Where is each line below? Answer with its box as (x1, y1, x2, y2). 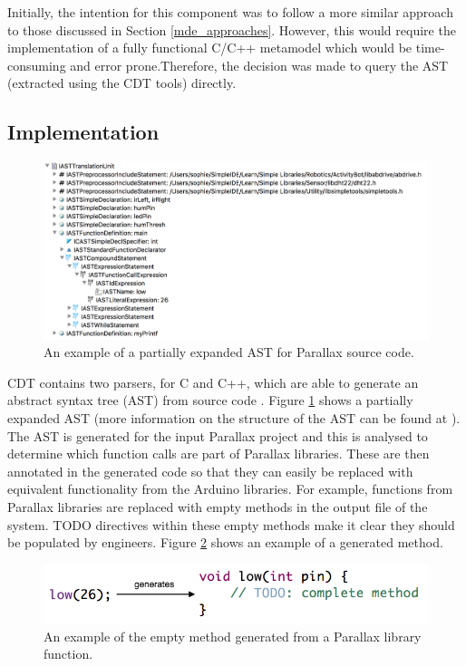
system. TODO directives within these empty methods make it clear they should (7, 515, 455, 534)
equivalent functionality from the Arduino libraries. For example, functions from (7, 479, 453, 498)
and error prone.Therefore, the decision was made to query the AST (70, 55, 449, 74)
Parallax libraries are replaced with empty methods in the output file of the (7, 497, 428, 516)
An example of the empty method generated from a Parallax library (44, 626, 422, 645)
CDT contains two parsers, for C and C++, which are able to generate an (7, 372, 419, 391)
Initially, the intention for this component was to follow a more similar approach (7, 3, 453, 21)
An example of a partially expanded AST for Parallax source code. (44, 343, 414, 362)
